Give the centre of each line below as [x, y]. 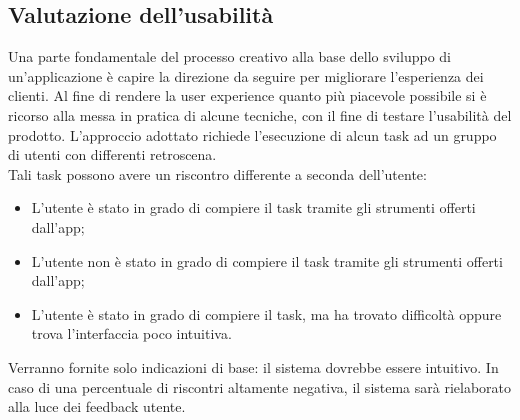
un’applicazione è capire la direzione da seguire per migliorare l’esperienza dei [246, 75]
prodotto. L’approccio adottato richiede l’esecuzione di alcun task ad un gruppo [252, 134]
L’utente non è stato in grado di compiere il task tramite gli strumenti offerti [267, 260]
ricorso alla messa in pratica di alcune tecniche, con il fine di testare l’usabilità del [260, 114]
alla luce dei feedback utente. [97, 406]
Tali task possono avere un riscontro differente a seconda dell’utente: [217, 173]
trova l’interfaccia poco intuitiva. [131, 333]
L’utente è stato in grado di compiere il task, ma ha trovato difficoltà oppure [266, 313]
